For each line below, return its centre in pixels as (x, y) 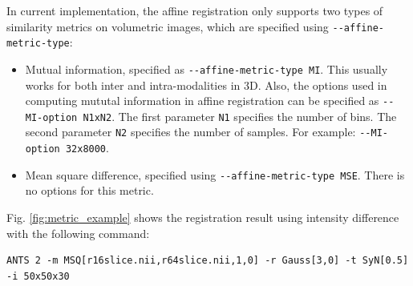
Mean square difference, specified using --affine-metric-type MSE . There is (215, 174)
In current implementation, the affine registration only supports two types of (195, 10)
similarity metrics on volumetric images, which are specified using (168, 26)
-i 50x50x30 (38, 276)
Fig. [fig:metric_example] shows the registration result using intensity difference (203, 218)
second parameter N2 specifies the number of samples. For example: (190, 132)
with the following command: (78, 233)
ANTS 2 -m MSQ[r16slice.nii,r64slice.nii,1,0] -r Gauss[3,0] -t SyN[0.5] (208, 261)
